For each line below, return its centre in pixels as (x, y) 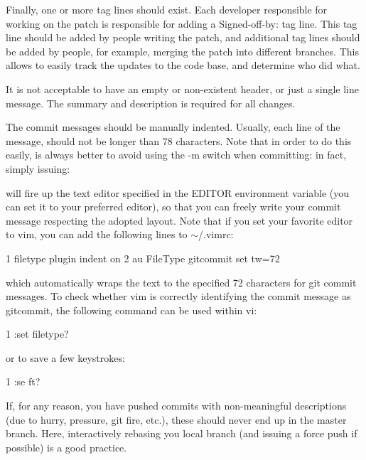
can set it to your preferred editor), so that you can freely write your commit (173, 207)
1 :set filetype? (37, 334)
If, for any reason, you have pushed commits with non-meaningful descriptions (176, 406)
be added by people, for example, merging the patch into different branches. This (182, 51)
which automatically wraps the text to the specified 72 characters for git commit (181, 282)
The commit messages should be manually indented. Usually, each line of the (173, 127)
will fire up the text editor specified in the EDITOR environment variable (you (178, 192)
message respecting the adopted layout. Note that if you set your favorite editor (179, 220)
